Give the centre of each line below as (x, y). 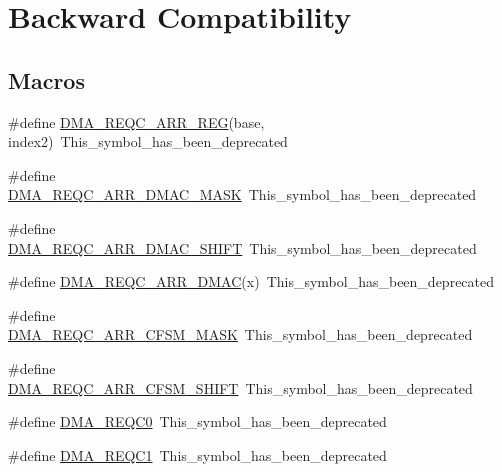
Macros (46, 79)
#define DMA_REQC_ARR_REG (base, (136, 121)
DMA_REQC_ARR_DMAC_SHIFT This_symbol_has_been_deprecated (242, 247)
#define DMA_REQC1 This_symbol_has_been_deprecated (197, 454)
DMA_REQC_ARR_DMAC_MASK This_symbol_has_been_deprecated (242, 194)
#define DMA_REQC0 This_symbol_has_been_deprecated (197, 421)
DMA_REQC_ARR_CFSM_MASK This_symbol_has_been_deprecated (240, 334)
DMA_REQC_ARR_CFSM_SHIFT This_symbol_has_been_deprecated (240, 387)
